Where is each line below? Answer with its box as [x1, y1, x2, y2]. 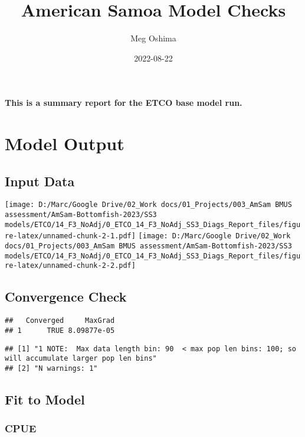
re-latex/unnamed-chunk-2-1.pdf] [5, 232, 136, 241]
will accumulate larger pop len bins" [5, 354, 157, 363]
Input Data [5, 171, 75, 190]
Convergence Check [5, 287, 127, 306]
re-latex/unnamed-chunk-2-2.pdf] [5, 261, 136, 270]
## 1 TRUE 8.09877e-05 [5, 326, 115, 335]
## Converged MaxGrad [5, 316, 115, 325]
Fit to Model [5, 390, 85, 408]
